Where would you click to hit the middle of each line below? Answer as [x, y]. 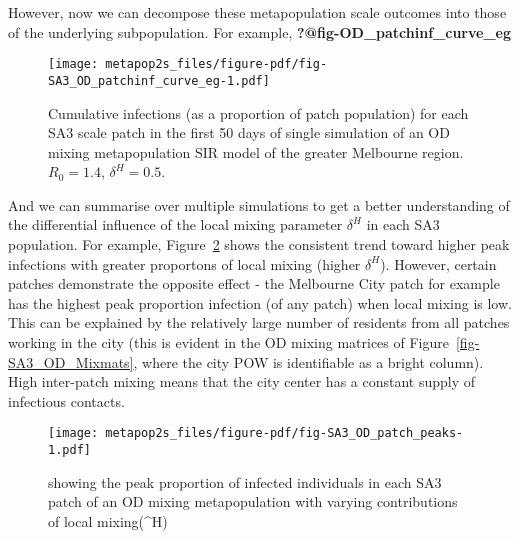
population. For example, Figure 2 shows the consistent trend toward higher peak [259, 244]
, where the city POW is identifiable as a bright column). [308, 361]
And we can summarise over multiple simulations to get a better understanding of [259, 204]
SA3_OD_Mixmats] [71, 361]
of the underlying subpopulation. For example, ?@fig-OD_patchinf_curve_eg [260, 31]
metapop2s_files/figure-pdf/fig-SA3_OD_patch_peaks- [284, 433]
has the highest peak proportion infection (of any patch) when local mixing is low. [260, 302]
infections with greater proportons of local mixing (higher [184, 263]
